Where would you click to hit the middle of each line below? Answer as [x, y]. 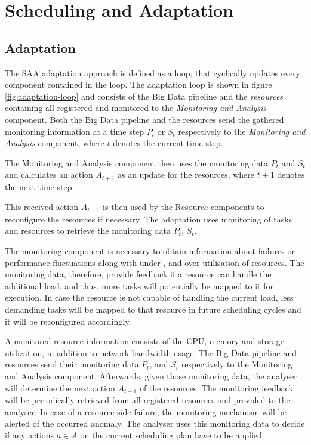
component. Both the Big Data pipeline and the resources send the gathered [144, 119]
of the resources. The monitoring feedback [216, 387]
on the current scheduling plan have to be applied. [172, 435]
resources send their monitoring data [72, 364]
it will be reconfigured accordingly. [68, 321]
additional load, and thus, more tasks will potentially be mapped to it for [139, 285]
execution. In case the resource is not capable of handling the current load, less [149, 297]
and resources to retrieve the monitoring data [88, 231]
